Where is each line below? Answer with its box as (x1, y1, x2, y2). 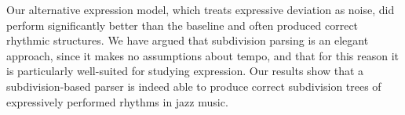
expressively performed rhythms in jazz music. (6, 93, 228, 110)
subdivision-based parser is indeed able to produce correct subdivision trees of (6, 77, 381, 94)
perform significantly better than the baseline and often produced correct (6, 16, 359, 33)
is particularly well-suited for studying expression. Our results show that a (6, 63, 364, 79)
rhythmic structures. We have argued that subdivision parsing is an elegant (6, 32, 369, 49)
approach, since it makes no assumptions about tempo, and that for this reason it (6, 47, 399, 63)
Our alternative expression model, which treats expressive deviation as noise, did (6, 2, 395, 17)
